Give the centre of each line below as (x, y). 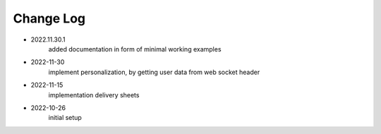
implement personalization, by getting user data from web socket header (154, 72)
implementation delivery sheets (94, 95)
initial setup (65, 118)
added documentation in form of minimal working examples (135, 49)
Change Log (49, 18)
